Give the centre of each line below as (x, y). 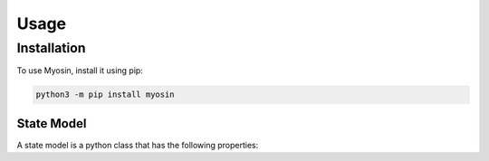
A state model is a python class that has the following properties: (138, 145)
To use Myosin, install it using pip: (80, 71)
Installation (51, 48)
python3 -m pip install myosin (105, 95)
